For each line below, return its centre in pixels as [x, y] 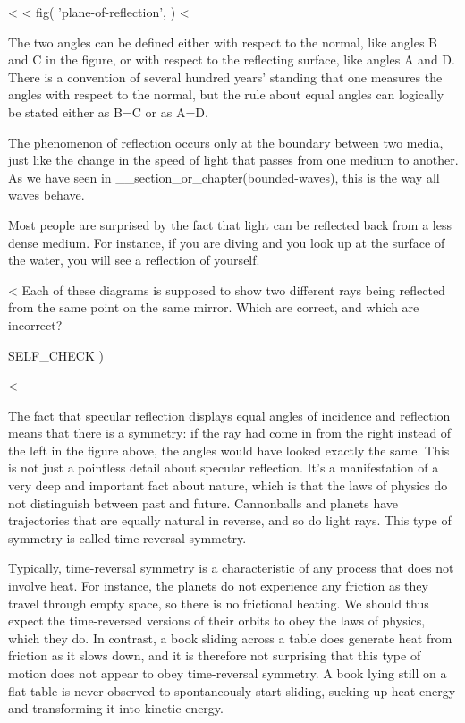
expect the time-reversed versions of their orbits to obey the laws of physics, [217, 621]
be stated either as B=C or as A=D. [108, 111]
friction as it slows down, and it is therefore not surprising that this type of [215, 655]
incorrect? [35, 324]
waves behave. [46, 195]
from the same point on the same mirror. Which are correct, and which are [214, 307]
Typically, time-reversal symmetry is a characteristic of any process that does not [231, 568]
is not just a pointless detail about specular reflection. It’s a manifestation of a [224, 468]
